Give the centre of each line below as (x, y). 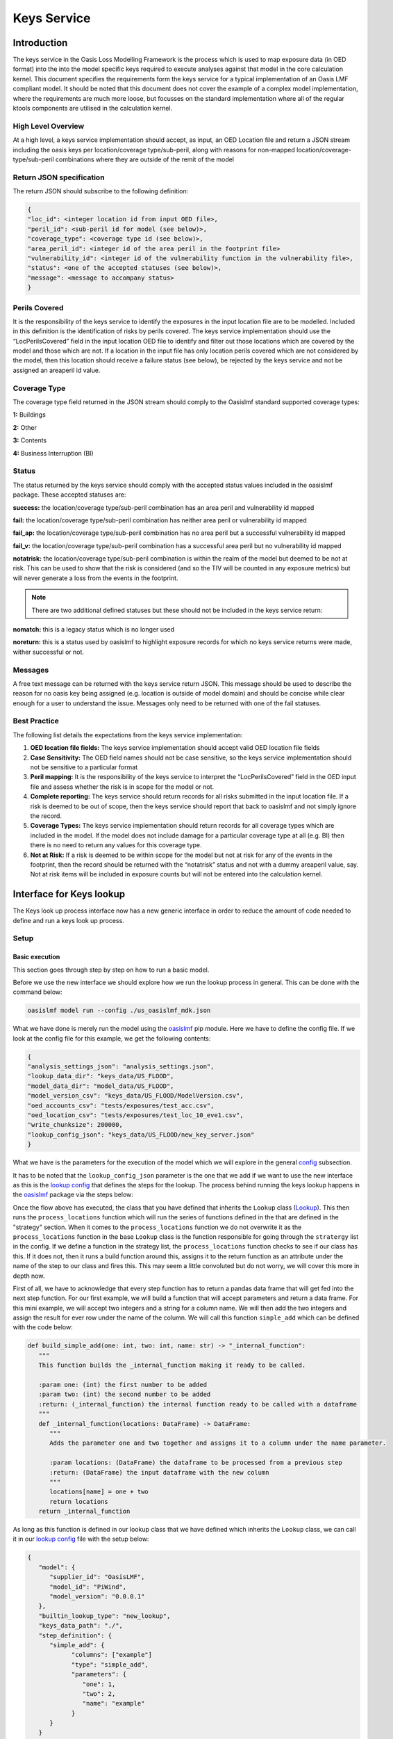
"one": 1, (99, 1684)
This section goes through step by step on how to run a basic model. (111, 970)
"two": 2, (99, 1693)
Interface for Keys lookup (69, 894)
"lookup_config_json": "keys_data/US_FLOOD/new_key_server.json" (141, 1135)
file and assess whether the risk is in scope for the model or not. (122, 787)
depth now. (29, 1276)
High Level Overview (49, 126)
